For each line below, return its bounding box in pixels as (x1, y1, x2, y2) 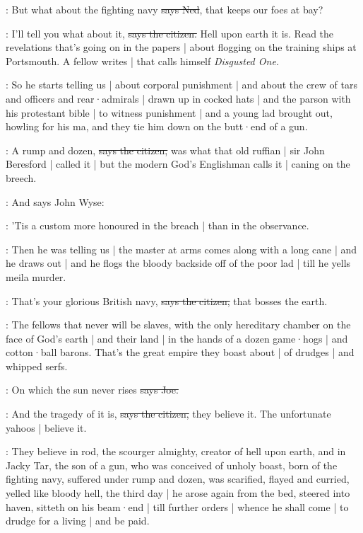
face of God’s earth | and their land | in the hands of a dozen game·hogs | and (6, 331, 348, 345)
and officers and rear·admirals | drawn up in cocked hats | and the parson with (6, 91, 351, 105)
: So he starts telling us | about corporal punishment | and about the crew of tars (6, 77, 357, 92)
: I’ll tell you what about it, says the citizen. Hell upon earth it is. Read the (6, 25, 334, 40)
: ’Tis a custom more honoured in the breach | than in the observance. (6, 218, 309, 233)
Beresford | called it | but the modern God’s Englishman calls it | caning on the (6, 156, 350, 171)
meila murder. (6, 269, 66, 284)
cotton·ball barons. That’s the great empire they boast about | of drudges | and (6, 345, 355, 360)
